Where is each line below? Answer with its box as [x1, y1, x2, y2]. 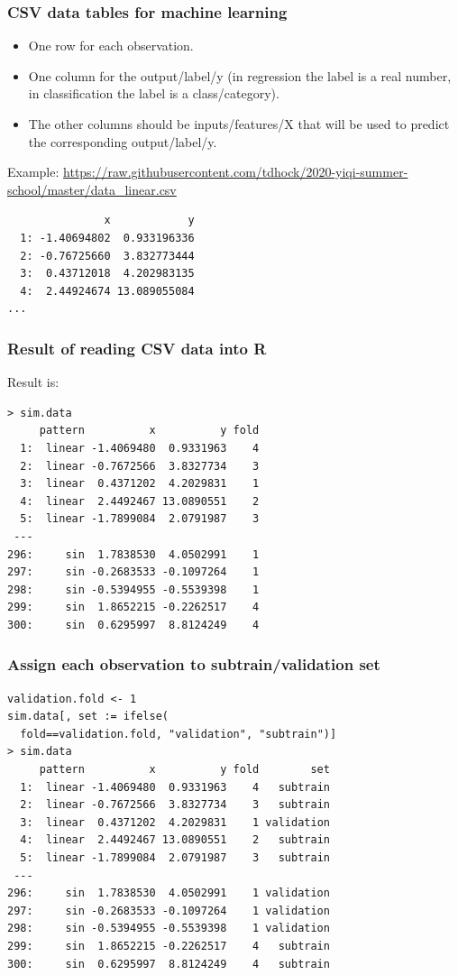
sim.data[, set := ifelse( [7, 710, 169, 723]
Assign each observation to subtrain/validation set [7, 653, 380, 676]
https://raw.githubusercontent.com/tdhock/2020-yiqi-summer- [63, 162, 408, 181]
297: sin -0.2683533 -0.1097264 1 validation [7, 904, 330, 917]
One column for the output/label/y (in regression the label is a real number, [28, 66, 452, 85]
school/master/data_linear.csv [7, 179, 177, 198]
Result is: [7, 373, 60, 391]
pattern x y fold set [39, 763, 330, 777]
